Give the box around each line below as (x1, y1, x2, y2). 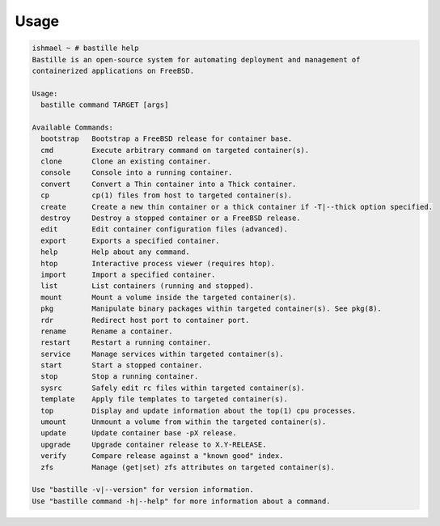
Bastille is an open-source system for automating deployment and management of (32, 55, 361, 64)
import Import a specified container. (40, 269, 216, 279)
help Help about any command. (40, 248, 190, 257)
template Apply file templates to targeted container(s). (40, 395, 289, 404)
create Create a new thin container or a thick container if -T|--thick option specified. (40, 202, 433, 211)
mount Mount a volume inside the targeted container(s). (40, 292, 297, 302)
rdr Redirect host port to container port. (40, 316, 250, 325)
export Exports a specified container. (40, 235, 220, 245)
